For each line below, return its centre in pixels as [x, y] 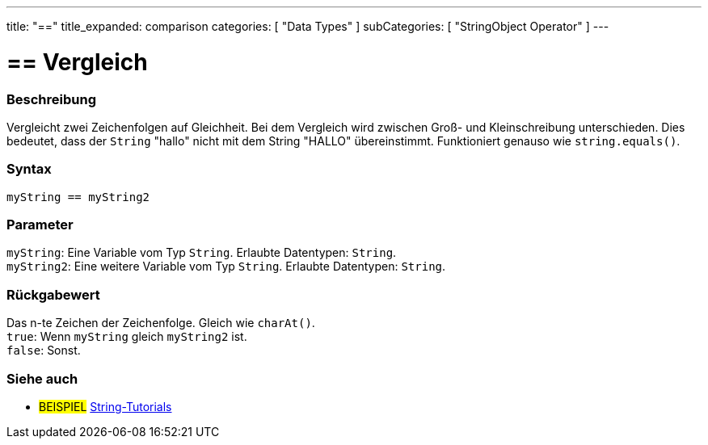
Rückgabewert [53, 294]
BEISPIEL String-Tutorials [105, 406]
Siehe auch [42, 378]
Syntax [29, 169]
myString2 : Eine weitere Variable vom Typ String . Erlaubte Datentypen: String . [226, 267]
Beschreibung [52, 99]
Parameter [40, 225]
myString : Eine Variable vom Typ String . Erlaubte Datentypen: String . [202, 253]
